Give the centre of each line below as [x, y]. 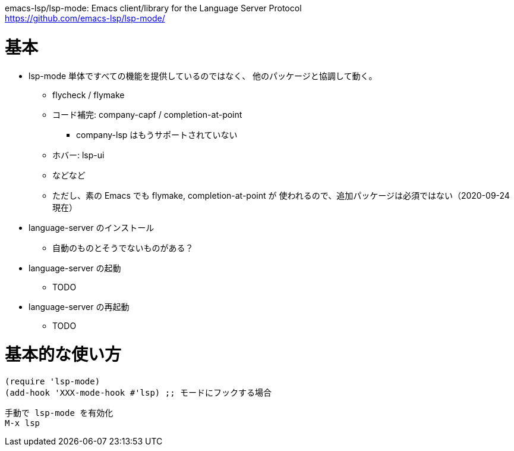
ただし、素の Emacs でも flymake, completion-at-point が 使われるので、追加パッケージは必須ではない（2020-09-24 [281, 195]
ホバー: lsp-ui [78, 155]
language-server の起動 [75, 268]
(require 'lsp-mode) [53, 381]
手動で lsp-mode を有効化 [59, 413]
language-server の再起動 [79, 306]
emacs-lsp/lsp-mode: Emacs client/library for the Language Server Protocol [153, 8]
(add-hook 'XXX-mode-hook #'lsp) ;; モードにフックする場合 [138, 393]
